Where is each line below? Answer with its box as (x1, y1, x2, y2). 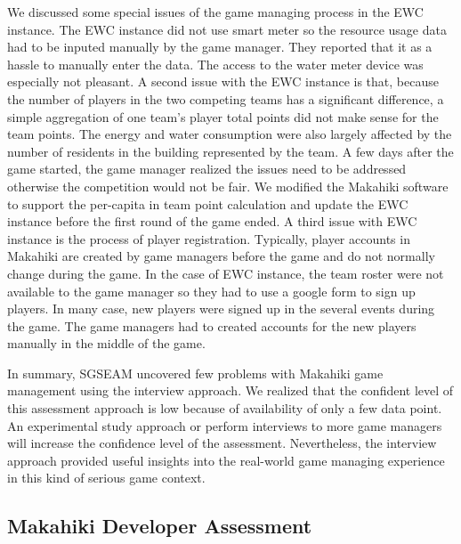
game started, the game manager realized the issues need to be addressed (7, 159, 407, 178)
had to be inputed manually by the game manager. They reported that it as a (7, 37, 433, 56)
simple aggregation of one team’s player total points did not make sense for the (7, 107, 439, 126)
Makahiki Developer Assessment (7, 512, 312, 540)
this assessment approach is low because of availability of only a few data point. (7, 399, 442, 418)
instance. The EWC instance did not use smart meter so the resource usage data (7, 20, 447, 38)
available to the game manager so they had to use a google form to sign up (7, 281, 416, 300)
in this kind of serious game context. (7, 468, 206, 487)
